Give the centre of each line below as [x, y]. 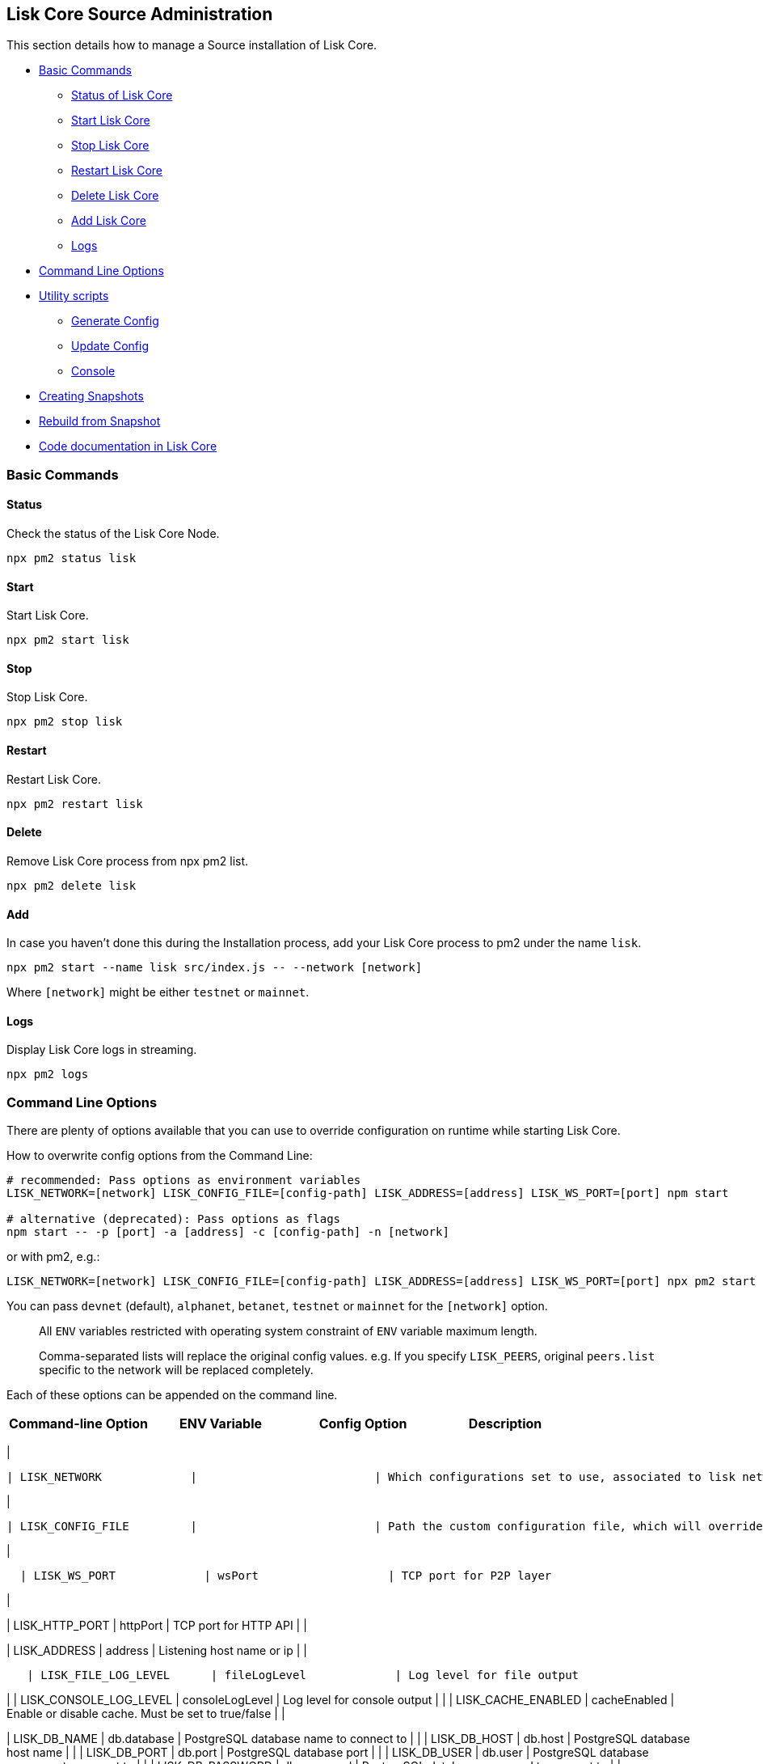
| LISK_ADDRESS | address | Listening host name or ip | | [157, 1651]
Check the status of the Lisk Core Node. [113, 534]
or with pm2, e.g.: [53, 1257]
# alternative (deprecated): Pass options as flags [174, 1219]
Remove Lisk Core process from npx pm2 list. [128, 861]
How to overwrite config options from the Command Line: [160, 1156]
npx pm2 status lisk [72, 558]
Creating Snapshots [91, 396]
